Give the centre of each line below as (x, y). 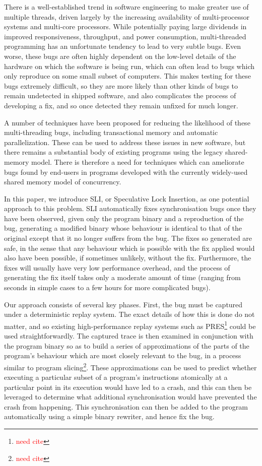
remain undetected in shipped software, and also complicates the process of (120, 95)
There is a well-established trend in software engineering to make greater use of (126, 7)
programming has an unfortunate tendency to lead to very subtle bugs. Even (123, 46)
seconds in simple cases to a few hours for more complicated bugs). (107, 287)
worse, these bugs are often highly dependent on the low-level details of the (120, 56)
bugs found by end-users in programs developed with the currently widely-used (126, 172)
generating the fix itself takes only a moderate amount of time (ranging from (122, 277)
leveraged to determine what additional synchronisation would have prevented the (130, 397)
